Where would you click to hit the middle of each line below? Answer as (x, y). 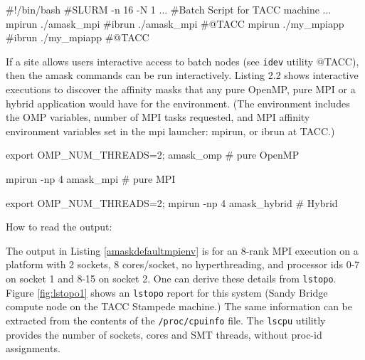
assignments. (33, 348)
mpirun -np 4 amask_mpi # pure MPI (91, 179)
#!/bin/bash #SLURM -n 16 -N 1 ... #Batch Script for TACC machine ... (169, 9)
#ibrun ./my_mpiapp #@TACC (78, 37)
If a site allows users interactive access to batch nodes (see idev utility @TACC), (182, 61)
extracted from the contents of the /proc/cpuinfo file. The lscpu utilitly (166, 320)
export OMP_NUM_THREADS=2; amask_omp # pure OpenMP (153, 155)
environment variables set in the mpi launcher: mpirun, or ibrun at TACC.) (170, 131)
